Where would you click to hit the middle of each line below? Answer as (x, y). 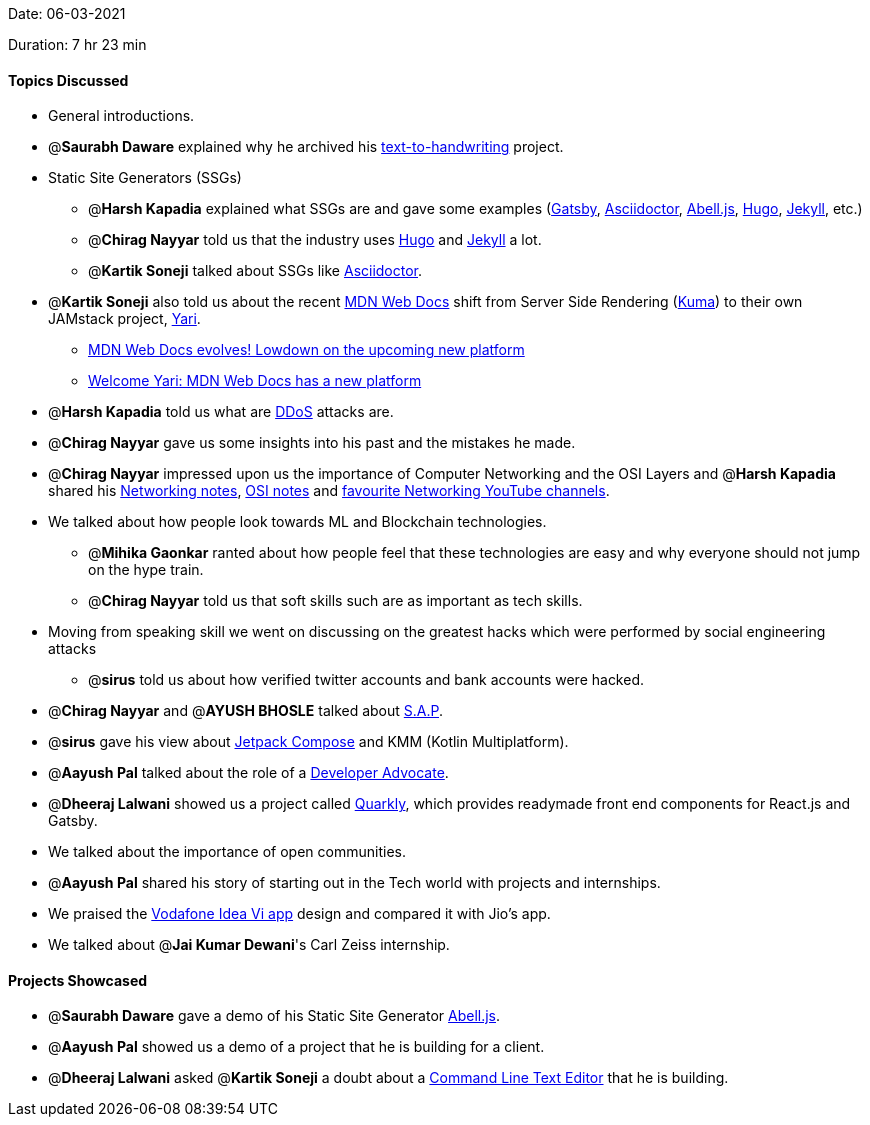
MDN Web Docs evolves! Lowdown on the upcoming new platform (306, 350)
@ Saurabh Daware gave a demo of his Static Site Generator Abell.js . (274, 1016)
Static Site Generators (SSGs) (145, 178)
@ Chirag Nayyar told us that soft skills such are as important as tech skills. (335, 601)
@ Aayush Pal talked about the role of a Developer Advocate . (248, 773)
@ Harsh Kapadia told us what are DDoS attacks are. (221, 412)
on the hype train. (146, 570)
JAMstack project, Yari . (124, 319)
